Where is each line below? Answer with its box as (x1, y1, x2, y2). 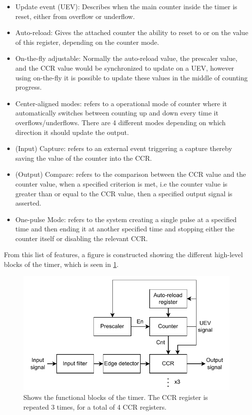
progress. (15, 82, 42, 92)
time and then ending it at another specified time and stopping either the (15, 224, 234, 234)
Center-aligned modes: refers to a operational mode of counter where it (15, 98, 227, 108)
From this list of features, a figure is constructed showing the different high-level (4, 249, 243, 260)
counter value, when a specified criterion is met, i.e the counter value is (15, 178, 228, 189)
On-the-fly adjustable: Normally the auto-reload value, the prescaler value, (15, 53, 237, 63)
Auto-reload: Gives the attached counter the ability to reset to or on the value (15, 27, 249, 38)
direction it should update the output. (15, 127, 129, 137)
